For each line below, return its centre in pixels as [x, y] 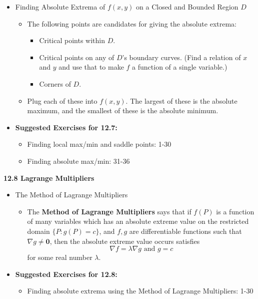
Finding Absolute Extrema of [60, 7]
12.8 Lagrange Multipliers [49, 178]
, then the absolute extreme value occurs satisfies [125, 241]
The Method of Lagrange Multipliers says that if [109, 211]
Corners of [55, 83]
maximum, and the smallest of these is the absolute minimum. [123, 110]
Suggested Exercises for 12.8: [66, 274]
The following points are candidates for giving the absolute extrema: [132, 23]
